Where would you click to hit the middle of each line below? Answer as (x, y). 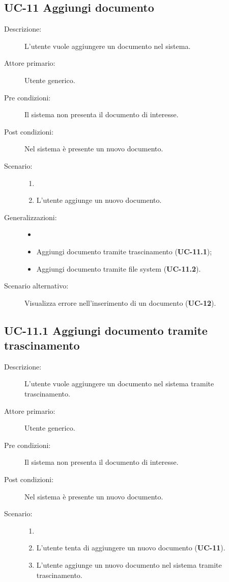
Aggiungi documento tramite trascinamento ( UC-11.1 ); (124, 251)
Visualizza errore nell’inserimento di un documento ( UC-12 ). (120, 302)
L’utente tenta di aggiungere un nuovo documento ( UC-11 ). (131, 548)
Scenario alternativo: (36, 286)
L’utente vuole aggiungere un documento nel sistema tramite (119, 383)
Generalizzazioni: (31, 217)
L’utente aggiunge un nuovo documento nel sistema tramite (129, 565)
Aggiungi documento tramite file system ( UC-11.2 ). (119, 268)
